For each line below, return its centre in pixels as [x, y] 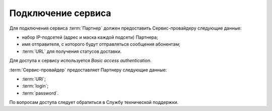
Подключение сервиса [60, 13]
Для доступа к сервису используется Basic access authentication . [81, 61]
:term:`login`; [35, 86]
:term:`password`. [40, 93]
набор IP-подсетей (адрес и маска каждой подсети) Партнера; [90, 37]
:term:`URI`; [34, 79]
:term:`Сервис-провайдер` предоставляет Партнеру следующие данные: [88, 70]
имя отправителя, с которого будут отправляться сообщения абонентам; [101, 44]
